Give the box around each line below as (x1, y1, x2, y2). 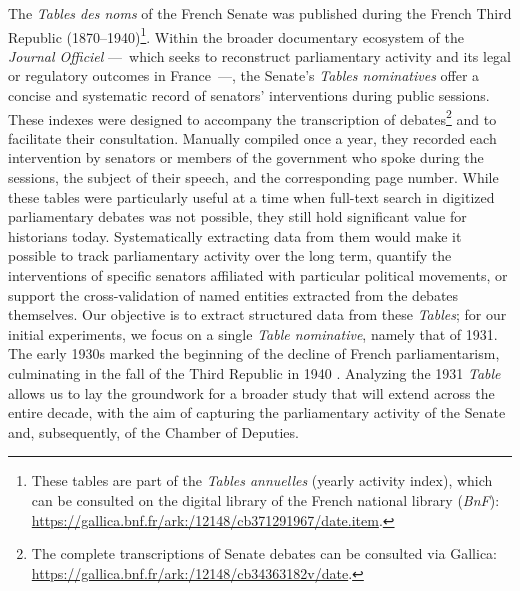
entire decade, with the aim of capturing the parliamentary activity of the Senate (8, 402, 506, 423)
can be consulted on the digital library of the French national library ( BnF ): (31, 489, 500, 510)
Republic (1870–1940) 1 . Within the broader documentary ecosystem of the (8, 23, 464, 47)
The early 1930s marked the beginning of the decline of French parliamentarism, (8, 343, 500, 364)
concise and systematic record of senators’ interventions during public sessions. (8, 85, 490, 106)
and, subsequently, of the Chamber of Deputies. (8, 421, 299, 442)
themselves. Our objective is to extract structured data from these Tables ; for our (8, 304, 507, 325)
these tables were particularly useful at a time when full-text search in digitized (8, 186, 495, 207)
